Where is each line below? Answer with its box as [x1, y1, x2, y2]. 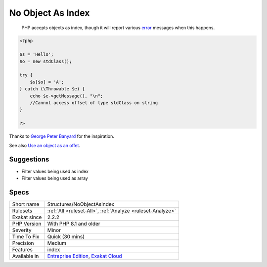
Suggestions [9, 155, 49, 164]
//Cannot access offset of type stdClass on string [30, 100, 158, 106]
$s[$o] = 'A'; [30, 79, 64, 85]
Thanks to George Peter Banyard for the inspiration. [9, 133, 115, 139]
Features [12, 246, 33, 253]
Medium [47, 239, 67, 246]
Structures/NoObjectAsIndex [47, 200, 115, 207]
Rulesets [12, 207, 32, 214]
